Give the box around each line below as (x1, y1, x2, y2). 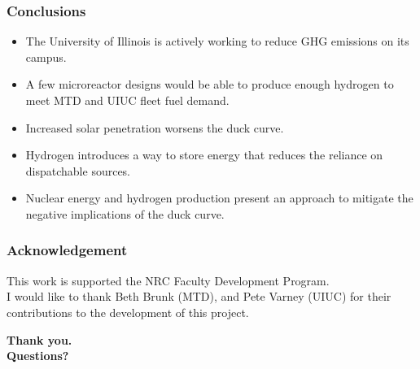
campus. (25, 48, 67, 65)
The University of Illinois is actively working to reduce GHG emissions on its (25, 33, 409, 50)
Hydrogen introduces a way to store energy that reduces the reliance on (25, 146, 383, 163)
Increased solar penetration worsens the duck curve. (25, 119, 284, 136)
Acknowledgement (7, 240, 128, 260)
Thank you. (7, 331, 72, 348)
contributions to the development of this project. (7, 303, 249, 320)
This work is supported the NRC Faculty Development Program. (7, 271, 330, 289)
